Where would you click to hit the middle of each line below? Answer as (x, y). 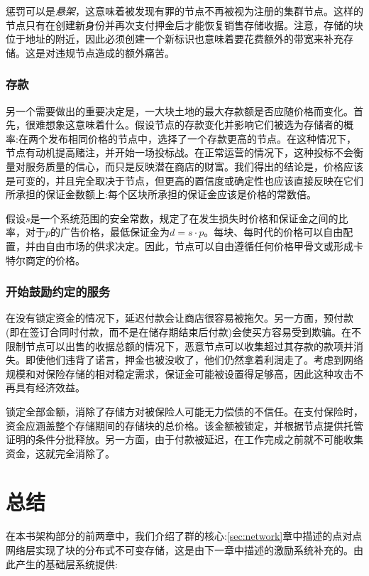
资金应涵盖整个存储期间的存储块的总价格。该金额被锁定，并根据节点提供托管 (184, 425)
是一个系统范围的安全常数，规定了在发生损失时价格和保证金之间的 (184, 218)
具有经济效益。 (50, 387)
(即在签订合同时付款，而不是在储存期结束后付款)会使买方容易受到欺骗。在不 (183, 331)
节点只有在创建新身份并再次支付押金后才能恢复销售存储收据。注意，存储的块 (184, 25)
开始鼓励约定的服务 (58, 292)
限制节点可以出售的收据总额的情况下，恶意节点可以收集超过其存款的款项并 (180, 346)
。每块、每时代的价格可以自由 (274, 232)
